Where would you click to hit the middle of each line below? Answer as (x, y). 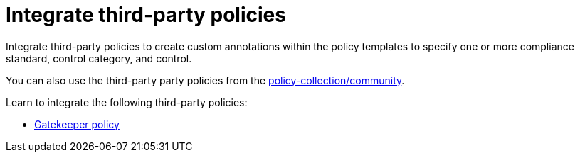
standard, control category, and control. (99, 58)
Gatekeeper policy (77, 124)
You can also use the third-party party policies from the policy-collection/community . (205, 80)
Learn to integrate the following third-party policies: (127, 102)
